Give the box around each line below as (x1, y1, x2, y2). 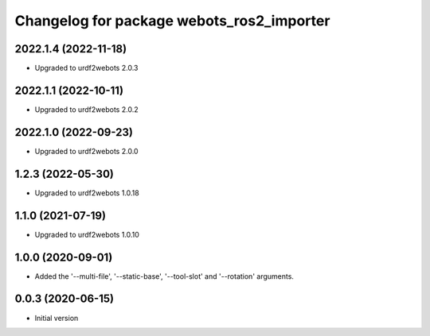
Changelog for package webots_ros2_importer (14, 12, 330, 29)
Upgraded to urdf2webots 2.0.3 (34, 64, 139, 73)
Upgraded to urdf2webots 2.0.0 (34, 146, 139, 156)
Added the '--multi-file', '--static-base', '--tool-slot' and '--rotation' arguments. (34, 271, 295, 281)
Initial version (34, 313, 79, 322)
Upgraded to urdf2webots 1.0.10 (34, 230, 139, 239)
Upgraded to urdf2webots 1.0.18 (34, 187, 139, 198)
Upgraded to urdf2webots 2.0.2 (34, 104, 139, 114)
